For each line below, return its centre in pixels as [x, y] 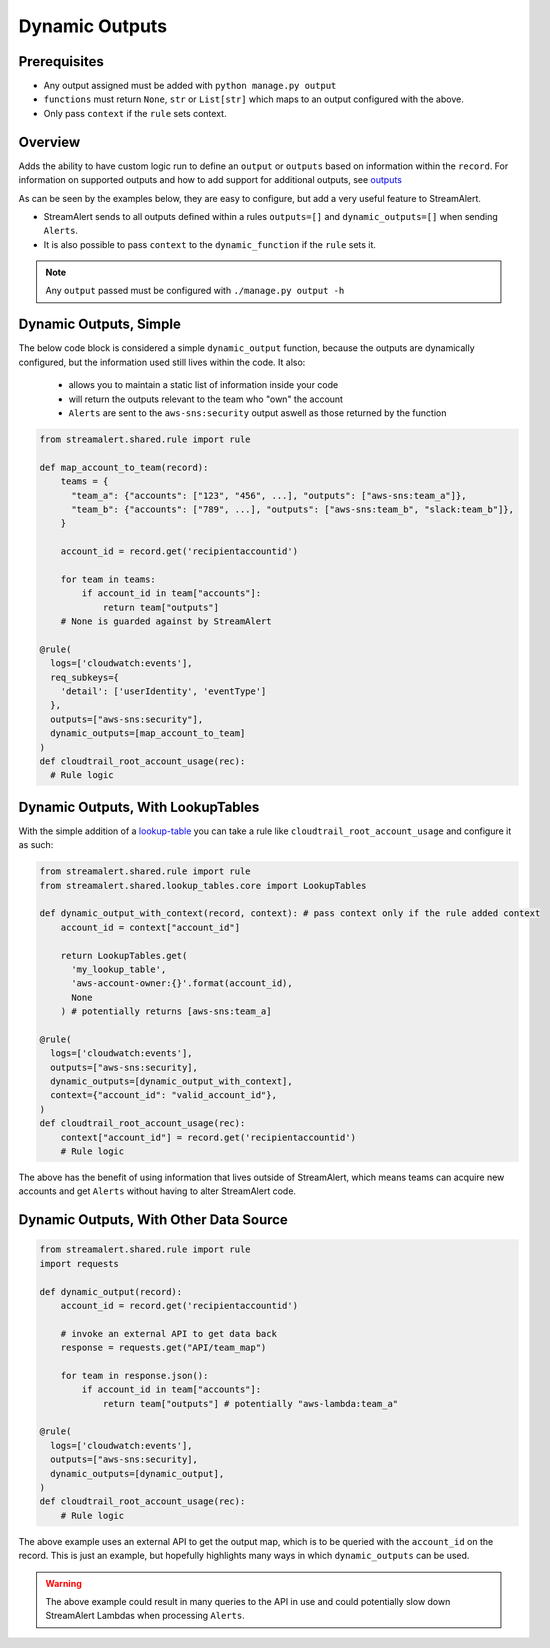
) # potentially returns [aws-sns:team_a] [166, 1011]
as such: [36, 845]
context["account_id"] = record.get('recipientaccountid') [208, 1137]
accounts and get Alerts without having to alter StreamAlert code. [157, 1191]
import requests [79, 1263]
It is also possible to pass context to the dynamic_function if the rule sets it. [210, 244]
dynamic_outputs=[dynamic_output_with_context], [172, 1081]
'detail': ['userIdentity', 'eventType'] [163, 691]
